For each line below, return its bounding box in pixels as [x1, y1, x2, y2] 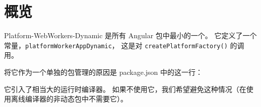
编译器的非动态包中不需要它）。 [25, 93, 127, 104]
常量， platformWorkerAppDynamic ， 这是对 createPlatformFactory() [4, 40, 228, 50]
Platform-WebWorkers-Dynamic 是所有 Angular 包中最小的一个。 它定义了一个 [4, 30, 257, 41]
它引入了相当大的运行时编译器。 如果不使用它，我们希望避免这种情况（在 [4, 83, 246, 94]
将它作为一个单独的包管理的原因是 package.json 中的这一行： [4, 66, 203, 77]
